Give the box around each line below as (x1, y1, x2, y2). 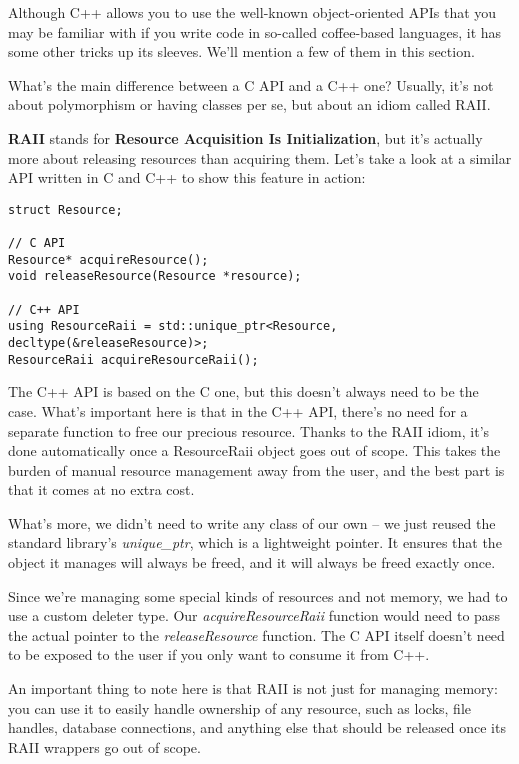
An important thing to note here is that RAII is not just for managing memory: (8, 678, 498, 699)
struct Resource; (8, 202, 123, 217)
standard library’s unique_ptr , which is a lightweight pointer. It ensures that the (8, 532, 502, 553)
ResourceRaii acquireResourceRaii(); (8, 352, 259, 367)
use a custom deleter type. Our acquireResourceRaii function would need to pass (8, 605, 500, 626)
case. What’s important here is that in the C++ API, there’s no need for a (8, 400, 468, 421)
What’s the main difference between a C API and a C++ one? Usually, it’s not (8, 74, 494, 95)
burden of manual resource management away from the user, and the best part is (8, 459, 505, 480)
